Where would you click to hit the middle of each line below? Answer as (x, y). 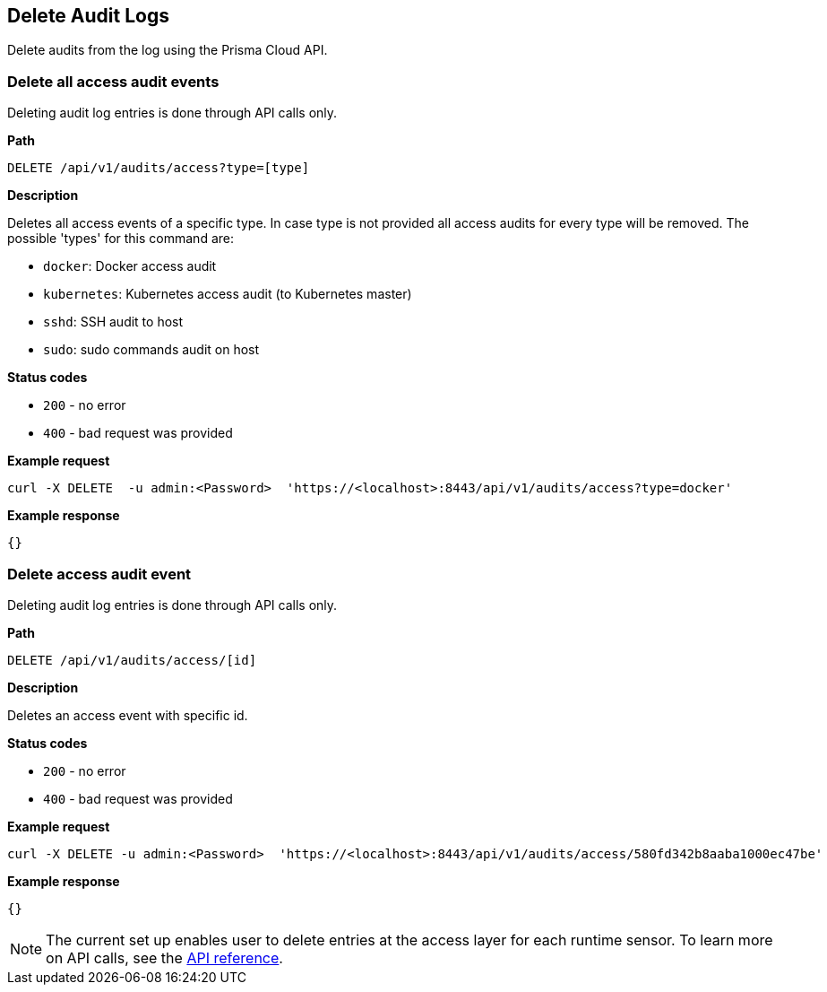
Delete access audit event (99, 574)
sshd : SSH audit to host (113, 322)
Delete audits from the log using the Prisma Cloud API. (168, 50)
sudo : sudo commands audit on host (151, 350)
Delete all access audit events (113, 81)
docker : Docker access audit (130, 266)
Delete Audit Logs (88, 16)
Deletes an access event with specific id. (128, 715)
